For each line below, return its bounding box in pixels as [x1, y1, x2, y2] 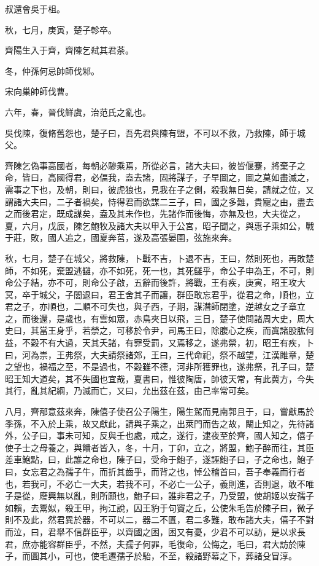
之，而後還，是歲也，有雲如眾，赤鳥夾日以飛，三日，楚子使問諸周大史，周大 [5, 312, 314, 324]
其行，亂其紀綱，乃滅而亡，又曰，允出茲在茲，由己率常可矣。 [5, 384, 254, 397]
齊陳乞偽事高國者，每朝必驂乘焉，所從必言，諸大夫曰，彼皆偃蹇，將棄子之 [5, 159, 306, 171]
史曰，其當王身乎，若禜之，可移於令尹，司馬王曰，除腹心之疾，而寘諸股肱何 [5, 324, 314, 337]
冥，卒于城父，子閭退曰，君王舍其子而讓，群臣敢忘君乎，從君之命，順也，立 [5, 288, 314, 301]
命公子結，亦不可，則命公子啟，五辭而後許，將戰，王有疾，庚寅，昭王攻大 [5, 276, 306, 289]
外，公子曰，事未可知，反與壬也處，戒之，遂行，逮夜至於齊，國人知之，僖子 [5, 429, 314, 442]
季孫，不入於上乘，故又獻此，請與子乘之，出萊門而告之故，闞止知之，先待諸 [5, 417, 314, 430]
